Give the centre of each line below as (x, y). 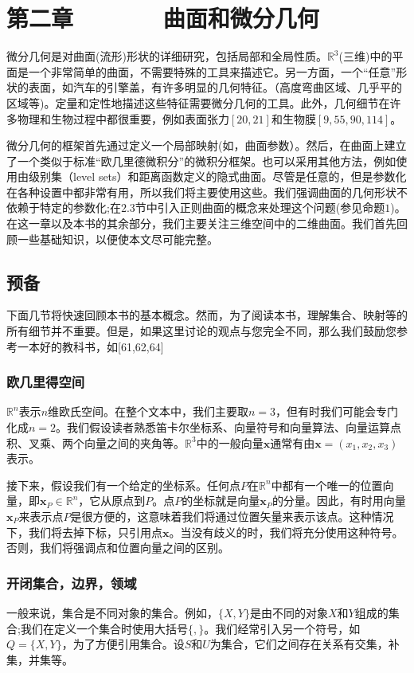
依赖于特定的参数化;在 (64, 207)
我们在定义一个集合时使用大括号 (104, 628)
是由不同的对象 (289, 613)
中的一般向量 (230, 442)
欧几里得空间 (46, 382)
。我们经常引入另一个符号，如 (282, 628)
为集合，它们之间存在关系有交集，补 (305, 644)
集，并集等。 (40, 659)
